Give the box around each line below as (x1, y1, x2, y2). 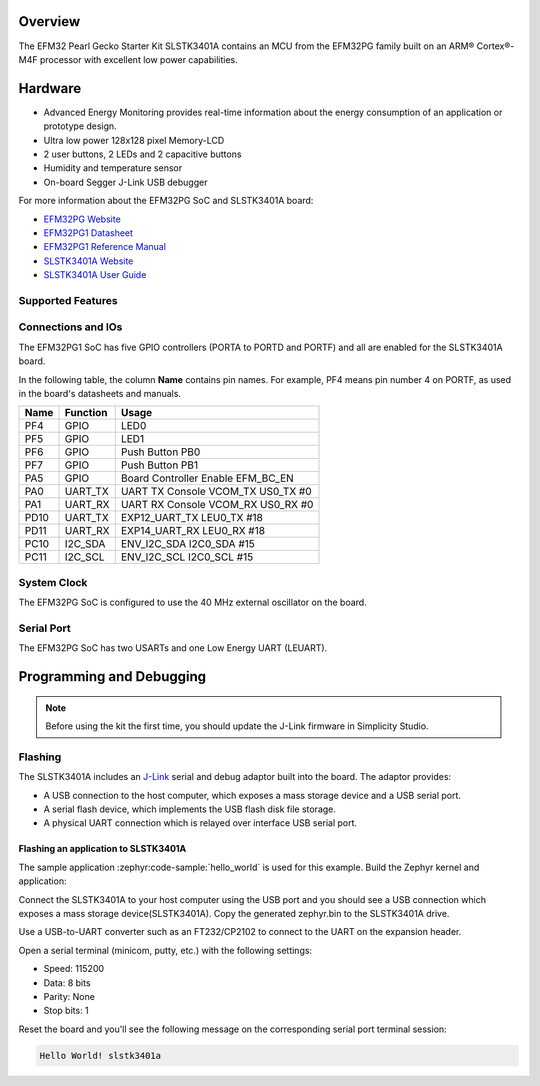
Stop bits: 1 (43, 1005, 89, 1017)
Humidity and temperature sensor (43, 162, 183, 174)
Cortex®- (476, 40, 515, 52)
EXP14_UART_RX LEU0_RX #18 (120, 524, 265, 538)
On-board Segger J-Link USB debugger (43, 176, 208, 188)
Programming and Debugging (18, 668, 207, 685)
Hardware (18, 80, 82, 97)
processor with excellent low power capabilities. (39, 53, 239, 65)
